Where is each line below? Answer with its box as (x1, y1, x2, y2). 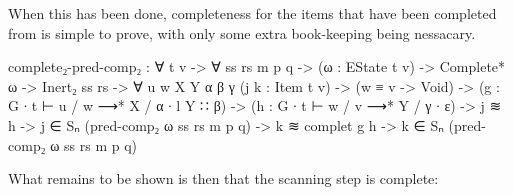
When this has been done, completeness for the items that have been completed (8, 3, 497, 23)
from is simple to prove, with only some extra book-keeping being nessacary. (8, 22, 476, 43)
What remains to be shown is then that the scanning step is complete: (8, 168, 439, 189)
